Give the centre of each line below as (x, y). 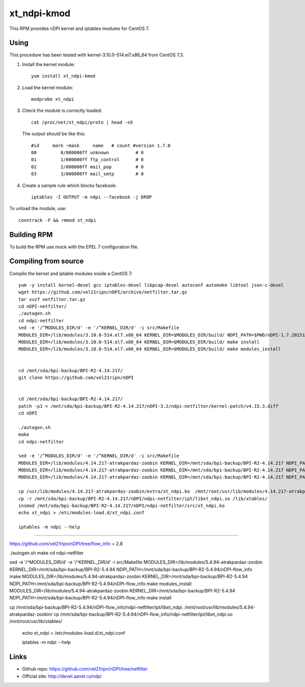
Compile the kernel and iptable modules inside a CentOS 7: (71, 273)
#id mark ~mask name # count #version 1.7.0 (101, 145)
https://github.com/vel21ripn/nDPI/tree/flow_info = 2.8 (66, 544)
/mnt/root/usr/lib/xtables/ (36, 621)
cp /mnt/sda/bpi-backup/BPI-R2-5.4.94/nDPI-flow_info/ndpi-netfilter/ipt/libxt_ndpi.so (143, 614)
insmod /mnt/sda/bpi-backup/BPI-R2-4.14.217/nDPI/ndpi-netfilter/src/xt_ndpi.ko (122, 506)
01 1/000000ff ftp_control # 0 (88, 160)
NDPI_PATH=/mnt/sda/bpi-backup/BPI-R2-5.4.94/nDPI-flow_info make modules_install (100, 584)
